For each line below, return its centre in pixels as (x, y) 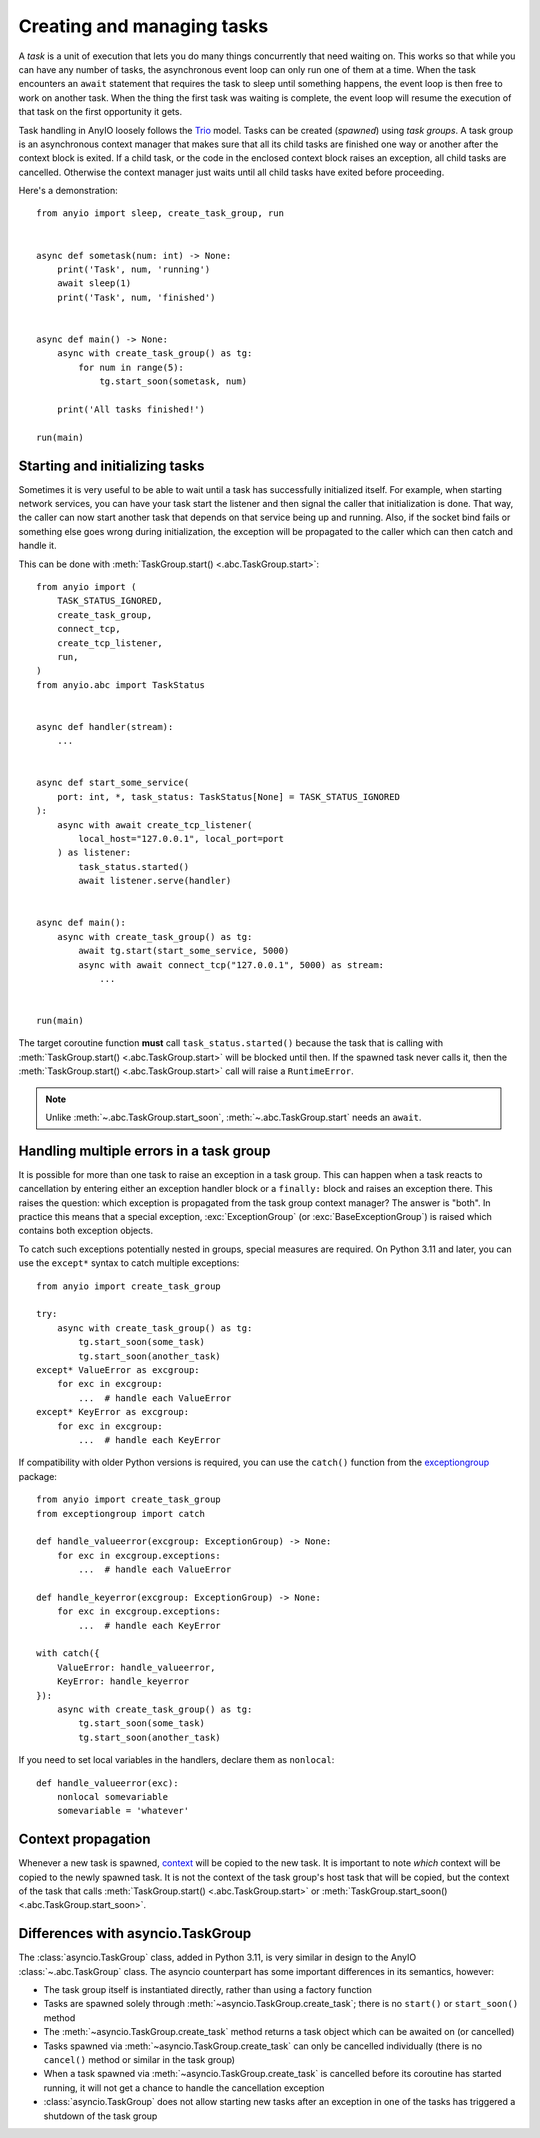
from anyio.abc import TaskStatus (120, 684)
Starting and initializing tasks (111, 465)
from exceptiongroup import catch (120, 1513)
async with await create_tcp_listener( (154, 824)
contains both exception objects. (86, 1231)
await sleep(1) (94, 283)
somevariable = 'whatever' (123, 1811)
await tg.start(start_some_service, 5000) (184, 951)
